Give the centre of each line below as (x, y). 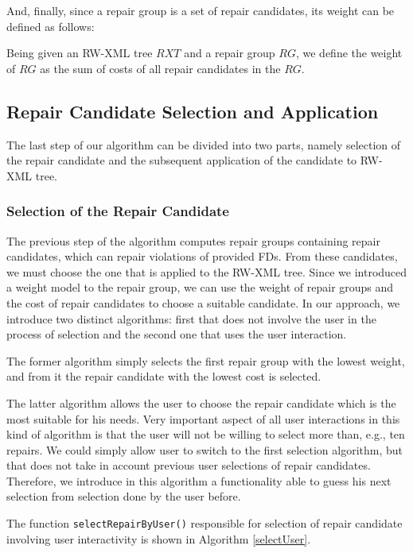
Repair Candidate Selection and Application (193, 111)
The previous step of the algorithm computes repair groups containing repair (193, 240)
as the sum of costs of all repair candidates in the (160, 68)
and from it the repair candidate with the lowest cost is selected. (164, 376)
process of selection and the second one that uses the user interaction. (177, 334)
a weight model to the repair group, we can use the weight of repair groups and (200, 287)
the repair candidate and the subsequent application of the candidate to (182, 160)
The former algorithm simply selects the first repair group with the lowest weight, (206, 360)
